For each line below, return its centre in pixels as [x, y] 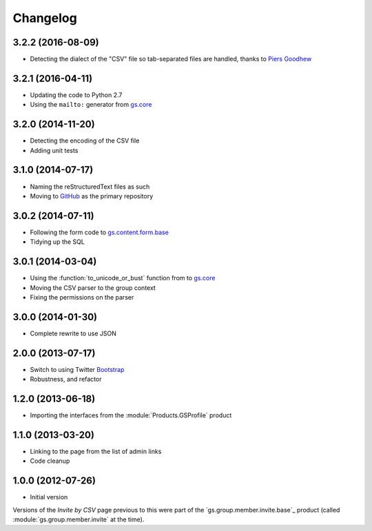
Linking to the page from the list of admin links [96, 451]
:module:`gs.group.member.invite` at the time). [79, 519]
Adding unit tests [54, 150]
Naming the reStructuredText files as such [90, 187]
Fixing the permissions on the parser [82, 297]
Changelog [45, 18]
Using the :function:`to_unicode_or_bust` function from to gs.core [123, 278]
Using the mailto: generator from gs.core [91, 105]
